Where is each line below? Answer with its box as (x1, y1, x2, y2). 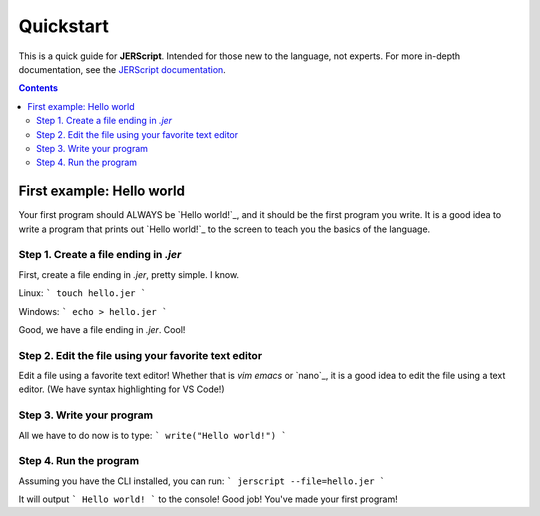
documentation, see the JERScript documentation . (18, 63, 227, 75)
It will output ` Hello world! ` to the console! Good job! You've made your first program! (18, 493, 399, 505)
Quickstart (18, 15, 110, 37)
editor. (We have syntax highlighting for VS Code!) (18, 383, 225, 395)
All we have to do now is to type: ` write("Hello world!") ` (18, 429, 287, 441)
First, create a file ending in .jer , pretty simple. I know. (18, 268, 240, 280)
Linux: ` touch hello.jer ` (18, 287, 147, 299)
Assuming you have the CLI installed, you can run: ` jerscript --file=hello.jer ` (18, 475, 385, 487)
